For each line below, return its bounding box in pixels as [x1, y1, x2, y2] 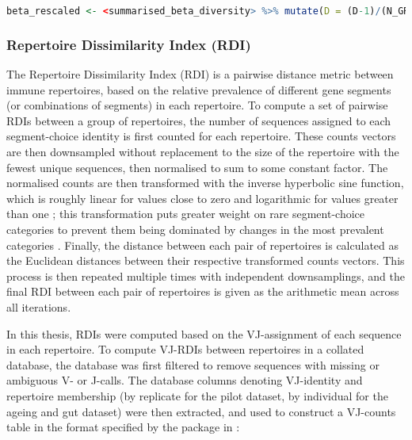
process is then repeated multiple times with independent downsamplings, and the [6, 267, 405, 284]
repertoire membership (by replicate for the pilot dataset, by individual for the [6, 387, 388, 404]
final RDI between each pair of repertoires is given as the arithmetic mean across [6, 283, 399, 300]
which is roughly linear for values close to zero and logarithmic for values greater [6, 189, 399, 206]
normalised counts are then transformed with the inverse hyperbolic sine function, [6, 174, 404, 191]
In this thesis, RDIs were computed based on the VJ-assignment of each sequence [6, 325, 402, 342]
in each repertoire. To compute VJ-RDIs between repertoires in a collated [6, 341, 364, 358]
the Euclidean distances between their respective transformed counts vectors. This [6, 252, 405, 269]
